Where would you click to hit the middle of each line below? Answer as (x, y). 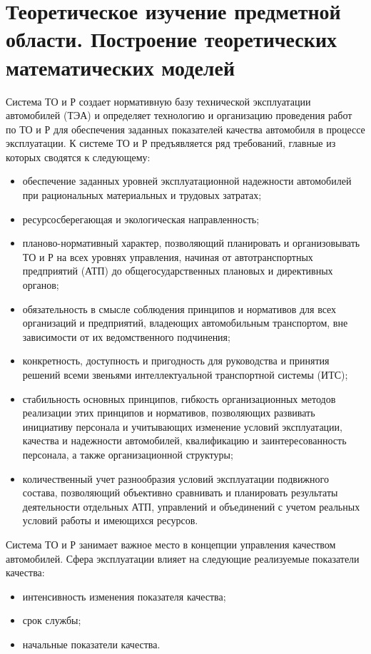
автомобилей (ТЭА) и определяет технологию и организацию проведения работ (179, 115)
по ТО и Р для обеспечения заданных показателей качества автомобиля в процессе (185, 129)
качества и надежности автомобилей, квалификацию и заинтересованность (184, 440)
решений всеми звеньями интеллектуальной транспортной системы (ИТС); (185, 374)
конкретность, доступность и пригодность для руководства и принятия (176, 361)
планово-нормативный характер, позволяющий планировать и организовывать (191, 243)
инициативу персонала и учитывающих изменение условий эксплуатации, (182, 426)
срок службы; (52, 620)
